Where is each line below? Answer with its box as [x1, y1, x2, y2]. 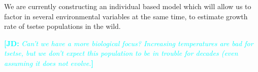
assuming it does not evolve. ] [4, 57, 93, 68]
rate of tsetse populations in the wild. [4, 21, 121, 31]
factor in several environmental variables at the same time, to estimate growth [4, 11, 248, 21]
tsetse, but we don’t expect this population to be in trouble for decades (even [4, 48, 238, 58]
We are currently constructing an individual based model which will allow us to [4, 1, 251, 11]
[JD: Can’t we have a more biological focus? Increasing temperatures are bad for [4, 38, 253, 48]
